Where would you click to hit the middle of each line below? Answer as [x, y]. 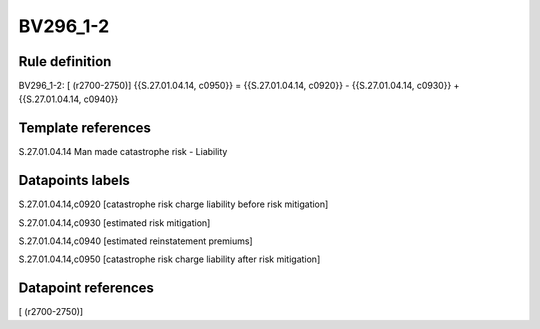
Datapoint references [86, 288]
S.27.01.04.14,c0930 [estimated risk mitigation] [114, 222]
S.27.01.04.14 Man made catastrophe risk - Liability [123, 152]
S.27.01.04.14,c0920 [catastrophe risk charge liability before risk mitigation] [173, 204]
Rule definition [65, 61]
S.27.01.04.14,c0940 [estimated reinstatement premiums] [136, 241]
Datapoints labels [74, 180]
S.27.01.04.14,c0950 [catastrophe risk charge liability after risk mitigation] [169, 259]
